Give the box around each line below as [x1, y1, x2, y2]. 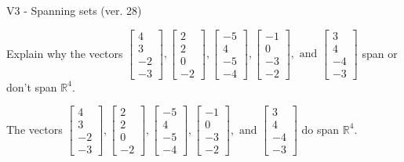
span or [362, 45, 398, 61]
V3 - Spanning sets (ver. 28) [6, 2, 142, 18]
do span [301, 121, 340, 137]
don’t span [6, 78, 57, 95]
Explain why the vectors [6, 45, 123, 61]
